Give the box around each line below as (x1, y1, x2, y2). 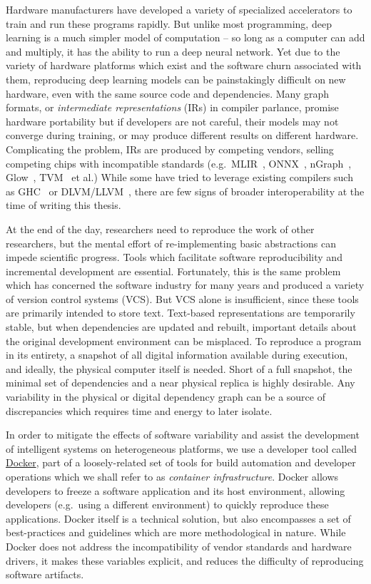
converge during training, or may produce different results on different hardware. (6, 128, 359, 143)
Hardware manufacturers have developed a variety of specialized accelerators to (6, 2, 352, 16)
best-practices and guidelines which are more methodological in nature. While (6, 525, 346, 540)
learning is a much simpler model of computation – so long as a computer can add (6, 30, 365, 45)
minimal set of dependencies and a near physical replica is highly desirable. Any (6, 375, 355, 390)
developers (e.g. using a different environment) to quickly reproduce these (6, 497, 329, 512)
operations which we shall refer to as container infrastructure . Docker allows (6, 469, 339, 483)
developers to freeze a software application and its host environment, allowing (6, 483, 345, 498)
